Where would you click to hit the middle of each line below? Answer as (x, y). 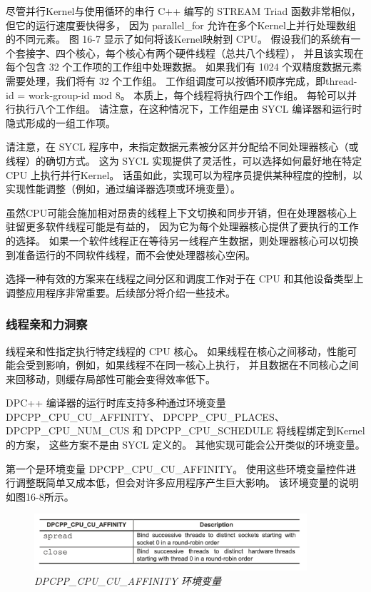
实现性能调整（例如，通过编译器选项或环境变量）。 (123, 189)
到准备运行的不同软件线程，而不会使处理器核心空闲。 (131, 254)
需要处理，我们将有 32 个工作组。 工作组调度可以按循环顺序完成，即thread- (182, 80)
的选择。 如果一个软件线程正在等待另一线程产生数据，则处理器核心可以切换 (182, 240)
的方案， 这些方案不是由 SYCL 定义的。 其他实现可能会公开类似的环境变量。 (185, 445)
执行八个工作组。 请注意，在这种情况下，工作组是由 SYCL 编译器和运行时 (189, 109)
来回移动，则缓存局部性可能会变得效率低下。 (111, 378)
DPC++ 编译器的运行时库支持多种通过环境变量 (116, 403)
